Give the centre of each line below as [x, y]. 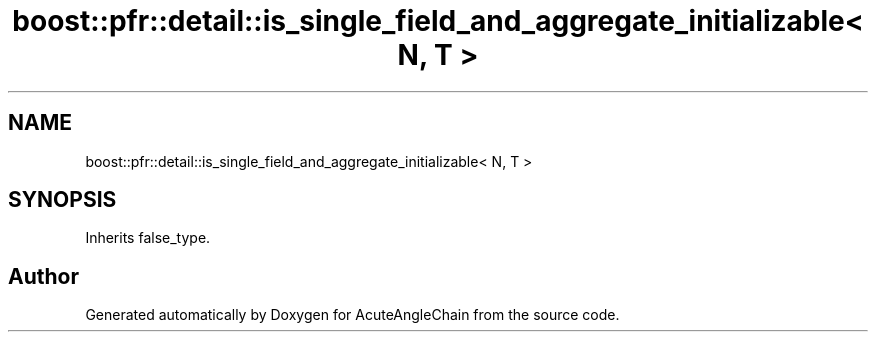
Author [43, 276]
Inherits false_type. [148, 238]
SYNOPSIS [62, 200]
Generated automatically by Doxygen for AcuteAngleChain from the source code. [352, 315]
